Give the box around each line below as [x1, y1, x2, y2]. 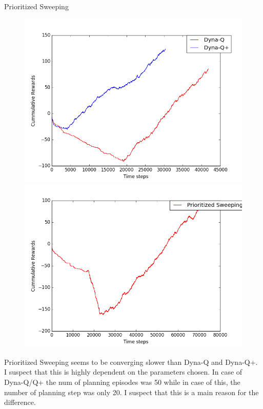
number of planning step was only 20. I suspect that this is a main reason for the [4, 386, 259, 397]
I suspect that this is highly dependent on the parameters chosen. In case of [4, 366, 242, 377]
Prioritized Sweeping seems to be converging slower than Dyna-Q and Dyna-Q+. [4, 356, 258, 367]
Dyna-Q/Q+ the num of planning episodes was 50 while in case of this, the [4, 376, 240, 387]
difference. [4, 397, 36, 407]
